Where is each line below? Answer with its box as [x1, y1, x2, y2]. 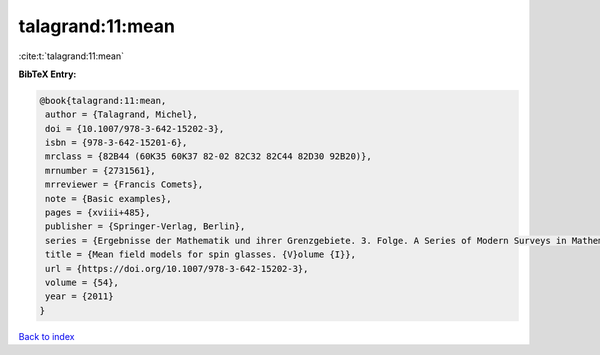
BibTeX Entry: [18, 68, 77, 80]
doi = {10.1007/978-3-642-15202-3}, [45, 123, 225, 134]
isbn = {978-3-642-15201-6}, [45, 137, 188, 149]
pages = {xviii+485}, [45, 207, 151, 219]
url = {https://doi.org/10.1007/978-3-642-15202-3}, [45, 263, 309, 274]
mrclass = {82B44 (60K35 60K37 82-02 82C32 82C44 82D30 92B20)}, [45, 151, 372, 162]
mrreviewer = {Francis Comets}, [45, 179, 204, 190]
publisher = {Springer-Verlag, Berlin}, [45, 221, 246, 232]
